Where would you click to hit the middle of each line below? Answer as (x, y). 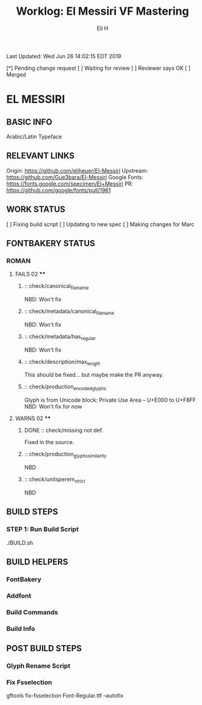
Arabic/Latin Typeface (34, 137)
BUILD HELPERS (37, 562)
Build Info (21, 628)
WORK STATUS (36, 209)
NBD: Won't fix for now (53, 407)
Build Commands (32, 612)
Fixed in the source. (49, 442)
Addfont (19, 595)
